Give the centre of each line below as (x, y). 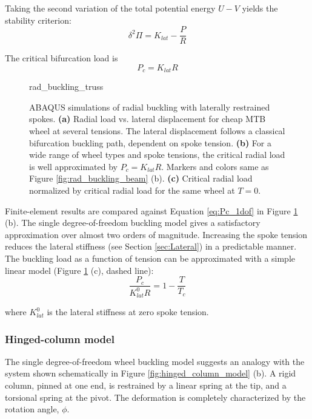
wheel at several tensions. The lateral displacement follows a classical (157, 131)
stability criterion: (38, 20)
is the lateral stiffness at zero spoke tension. (128, 312)
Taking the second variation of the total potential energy (110, 8)
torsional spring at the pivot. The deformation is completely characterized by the (155, 397)
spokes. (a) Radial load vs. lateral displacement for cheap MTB (148, 119)
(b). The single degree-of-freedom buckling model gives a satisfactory (133, 223)
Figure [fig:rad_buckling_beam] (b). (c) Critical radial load (141, 178)
